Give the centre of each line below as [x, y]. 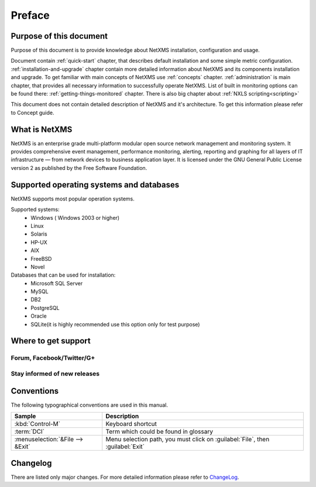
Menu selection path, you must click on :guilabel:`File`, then [188, 440]
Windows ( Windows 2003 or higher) [75, 217]
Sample [25, 416]
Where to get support [51, 341]
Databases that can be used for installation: [63, 275]
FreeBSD [41, 258]
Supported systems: [35, 210]
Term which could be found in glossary [159, 432]
